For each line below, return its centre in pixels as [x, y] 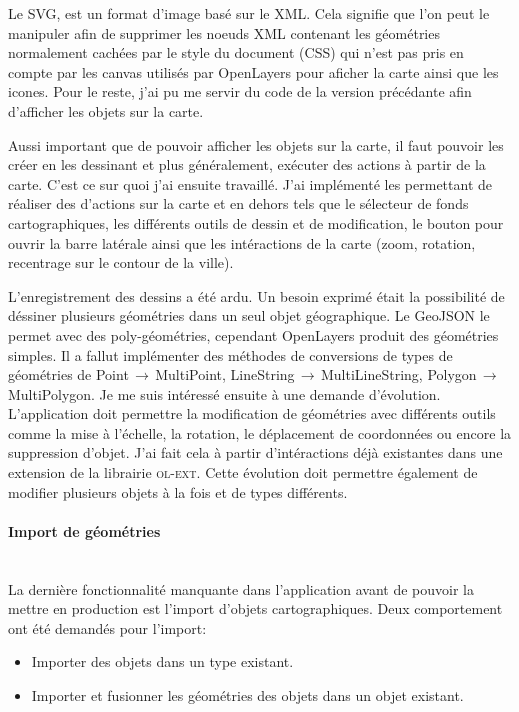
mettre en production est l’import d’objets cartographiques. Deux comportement [255, 608]
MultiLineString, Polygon [398, 374]
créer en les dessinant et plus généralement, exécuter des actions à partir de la [247, 164]
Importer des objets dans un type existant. [162, 661]
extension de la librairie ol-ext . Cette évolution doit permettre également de [243, 472]
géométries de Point [68, 374]
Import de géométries [84, 530]
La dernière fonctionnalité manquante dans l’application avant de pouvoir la [241, 588]
